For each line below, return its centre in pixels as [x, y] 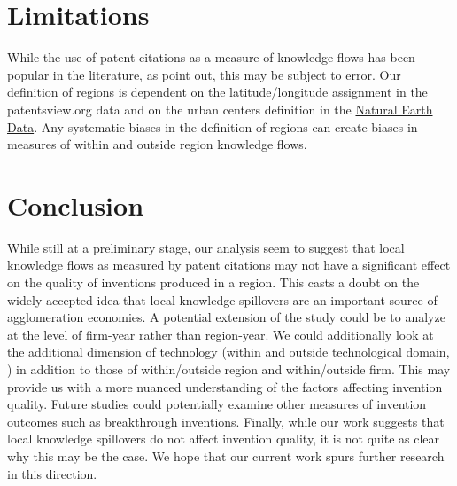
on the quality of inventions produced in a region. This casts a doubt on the [213, 282]
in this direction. [52, 473]
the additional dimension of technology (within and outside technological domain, [228, 352]
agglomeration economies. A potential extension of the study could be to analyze [226, 317]
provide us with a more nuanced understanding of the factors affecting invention [225, 386]
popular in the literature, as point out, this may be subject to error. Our [204, 74]
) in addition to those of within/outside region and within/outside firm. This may [229, 368]
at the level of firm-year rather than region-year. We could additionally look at [221, 334]
